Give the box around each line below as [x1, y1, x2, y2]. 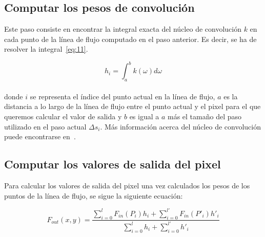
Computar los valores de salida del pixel [4, 156, 221, 172]
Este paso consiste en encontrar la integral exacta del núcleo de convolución [4, 24, 241, 34]
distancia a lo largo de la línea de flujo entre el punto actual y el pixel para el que [4, 101, 261, 112]
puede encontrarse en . [4, 131, 76, 142]
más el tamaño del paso [168, 111, 242, 122]
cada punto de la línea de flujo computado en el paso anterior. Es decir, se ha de [4, 33, 257, 44]
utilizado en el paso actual [4, 121, 87, 132]
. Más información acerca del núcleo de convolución [100, 121, 261, 132]
